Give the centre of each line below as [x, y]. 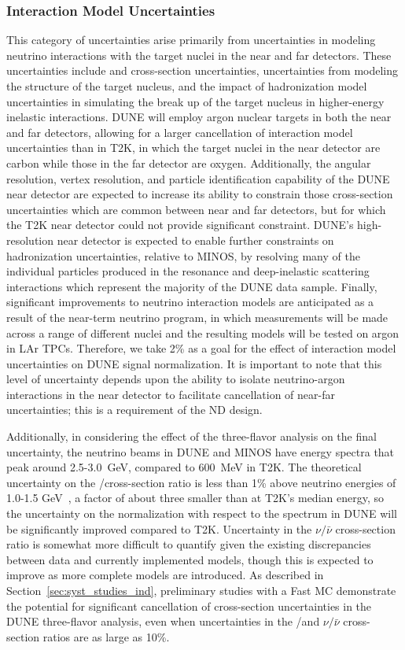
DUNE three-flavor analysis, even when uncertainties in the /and [163, 621]
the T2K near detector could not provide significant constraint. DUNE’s [180, 225]
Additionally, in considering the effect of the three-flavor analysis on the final [191, 436]
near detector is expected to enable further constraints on [195, 240]
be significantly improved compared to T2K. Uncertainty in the [159, 528]
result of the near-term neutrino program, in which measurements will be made [197, 317]
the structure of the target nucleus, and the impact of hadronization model [187, 86]
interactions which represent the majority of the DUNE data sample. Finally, [192, 286]
